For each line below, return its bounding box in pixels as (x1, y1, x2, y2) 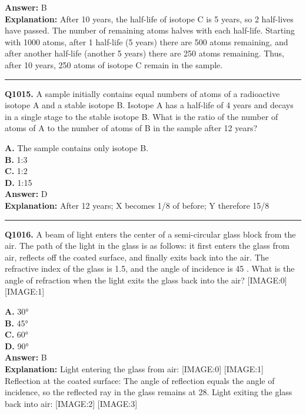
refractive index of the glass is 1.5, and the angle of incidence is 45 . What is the (5, 262, 295, 275)
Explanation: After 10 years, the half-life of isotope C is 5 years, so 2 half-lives (5, 12, 294, 25)
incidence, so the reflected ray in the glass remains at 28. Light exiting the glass (5, 386, 292, 398)
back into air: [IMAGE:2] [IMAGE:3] (5, 397, 138, 409)
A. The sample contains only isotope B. (5, 141, 149, 153)
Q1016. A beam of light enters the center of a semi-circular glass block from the (5, 228, 296, 240)
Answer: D (5, 188, 48, 200)
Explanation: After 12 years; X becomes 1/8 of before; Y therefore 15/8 (5, 199, 270, 211)
